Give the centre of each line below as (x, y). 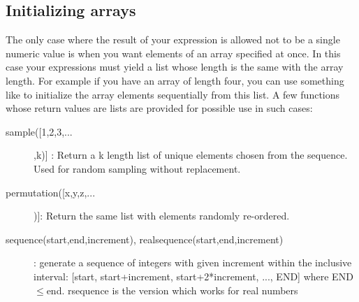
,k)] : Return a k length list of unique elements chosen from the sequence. (191, 155)
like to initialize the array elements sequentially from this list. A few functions (173, 94)
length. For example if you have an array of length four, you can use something (175, 80)
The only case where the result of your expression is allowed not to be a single (173, 39)
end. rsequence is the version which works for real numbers (172, 290)
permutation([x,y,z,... (51, 192)
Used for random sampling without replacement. (137, 168)
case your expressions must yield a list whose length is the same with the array (175, 67)
